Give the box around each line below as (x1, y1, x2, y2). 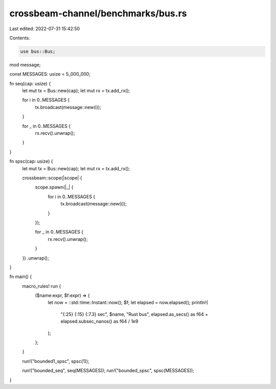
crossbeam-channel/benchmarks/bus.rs (9, 8, 187, 19)
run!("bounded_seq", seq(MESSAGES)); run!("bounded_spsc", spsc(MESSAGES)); (22, 368, 194, 374)
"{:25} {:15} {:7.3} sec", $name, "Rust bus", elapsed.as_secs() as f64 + (60, 311, 209, 317)
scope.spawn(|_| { (35, 184, 74, 190)
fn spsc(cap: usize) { (9, 158, 53, 165)
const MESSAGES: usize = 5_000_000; (9, 71, 90, 77)
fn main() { (9, 273, 32, 280)
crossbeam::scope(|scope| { (22, 174, 82, 181)
